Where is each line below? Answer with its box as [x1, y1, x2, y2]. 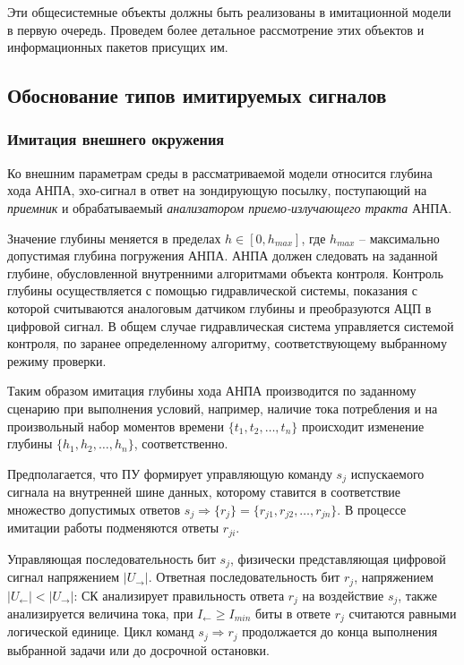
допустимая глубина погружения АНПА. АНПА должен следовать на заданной [7, 246, 438, 265]
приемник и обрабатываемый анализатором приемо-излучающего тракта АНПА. [7, 198, 452, 217]
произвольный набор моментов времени [7, 416, 225, 435]
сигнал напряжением [7, 567, 120, 586]
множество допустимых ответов [7, 499, 181, 518]
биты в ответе [254, 604, 331, 622]
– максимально [358, 228, 440, 247]
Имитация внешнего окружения [7, 128, 225, 150]
